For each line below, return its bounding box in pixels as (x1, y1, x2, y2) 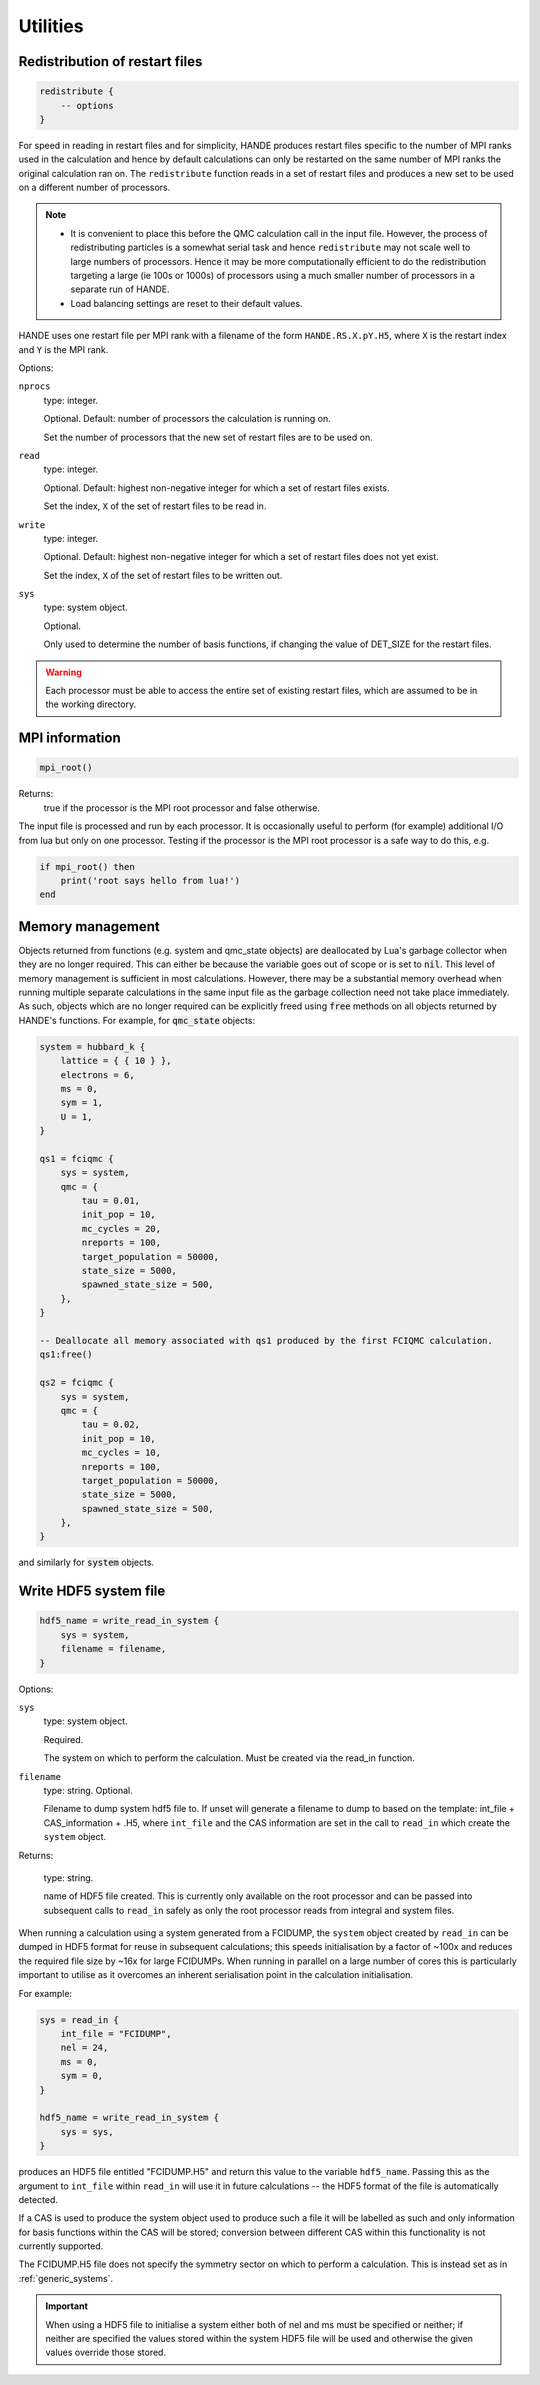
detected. (18, 2193, 59, 2205)
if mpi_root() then (39, 861, 135, 872)
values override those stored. (45, 2346, 167, 2359)
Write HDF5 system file (18, 1583, 166, 1600)
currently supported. (18, 2240, 104, 2252)
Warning (45, 666, 82, 678)
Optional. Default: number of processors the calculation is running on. (43, 413, 331, 425)
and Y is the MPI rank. (18, 343, 109, 355)
